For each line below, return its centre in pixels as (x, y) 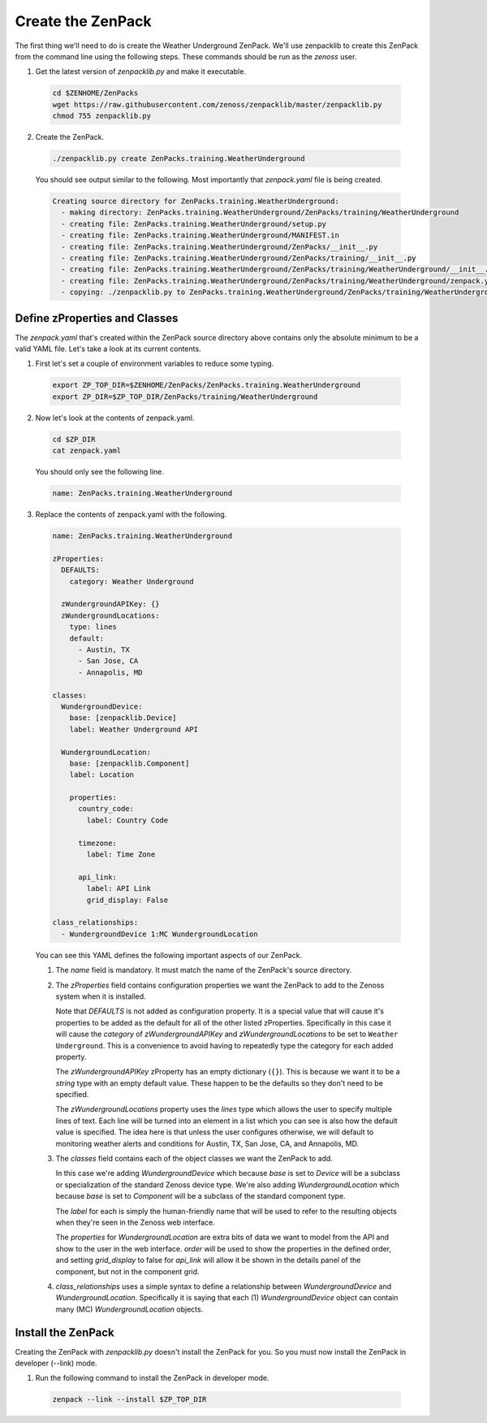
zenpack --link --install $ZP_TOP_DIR (129, 1399)
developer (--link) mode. (56, 1363)
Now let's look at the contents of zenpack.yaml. (115, 418)
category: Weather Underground (131, 581)
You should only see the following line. (99, 472)
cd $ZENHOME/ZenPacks (95, 93)
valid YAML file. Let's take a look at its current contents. (108, 349)
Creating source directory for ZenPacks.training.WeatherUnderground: (196, 202)
